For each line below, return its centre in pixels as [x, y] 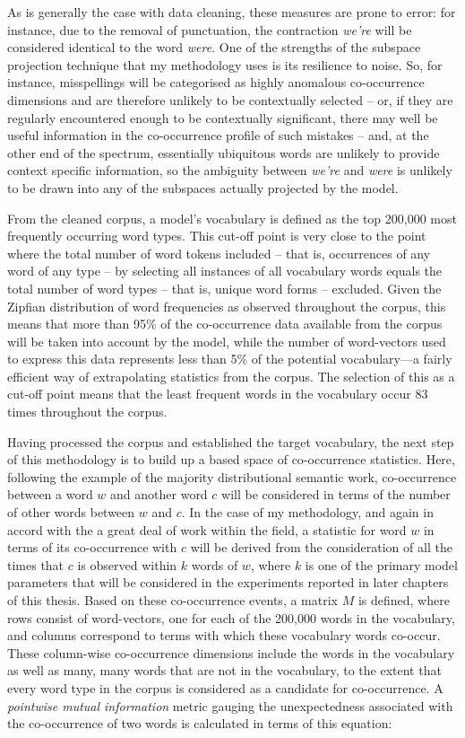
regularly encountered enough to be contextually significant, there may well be [223, 117]
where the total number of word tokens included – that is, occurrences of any [219, 253]
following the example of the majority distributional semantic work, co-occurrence [232, 476]
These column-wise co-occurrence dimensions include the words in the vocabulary [231, 652]
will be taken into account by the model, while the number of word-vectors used [227, 341]
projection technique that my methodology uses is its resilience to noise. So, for [225, 64]
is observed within [127, 564]
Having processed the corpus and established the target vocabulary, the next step [231, 441]
